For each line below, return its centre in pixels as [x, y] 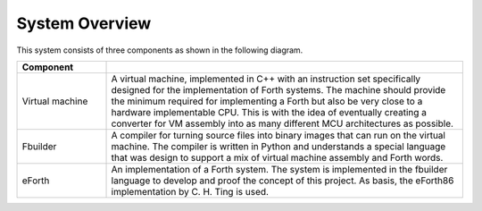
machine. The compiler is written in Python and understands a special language [278, 146]
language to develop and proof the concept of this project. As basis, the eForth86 [283, 181]
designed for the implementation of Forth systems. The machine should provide [278, 89]
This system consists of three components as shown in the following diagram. [160, 50]
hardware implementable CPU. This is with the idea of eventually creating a [269, 112]
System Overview [84, 23]
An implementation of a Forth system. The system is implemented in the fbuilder [279, 169]
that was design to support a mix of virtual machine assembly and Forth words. [277, 157]
